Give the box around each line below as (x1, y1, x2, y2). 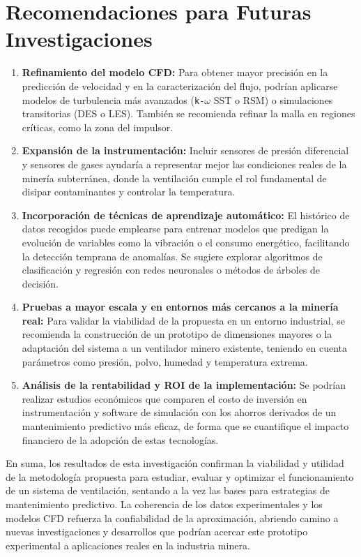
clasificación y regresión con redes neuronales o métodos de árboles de (22, 262, 321, 277)
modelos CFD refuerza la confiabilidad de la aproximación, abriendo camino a (6, 510, 339, 525)
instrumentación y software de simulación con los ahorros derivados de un (22, 405, 337, 419)
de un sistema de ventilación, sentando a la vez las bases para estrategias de (6, 483, 330, 498)
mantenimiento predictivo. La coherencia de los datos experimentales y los (6, 497, 323, 511)
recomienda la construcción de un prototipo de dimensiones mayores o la (22, 327, 332, 341)
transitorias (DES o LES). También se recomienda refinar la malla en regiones (22, 106, 355, 121)
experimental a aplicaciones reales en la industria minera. (6, 537, 250, 552)
